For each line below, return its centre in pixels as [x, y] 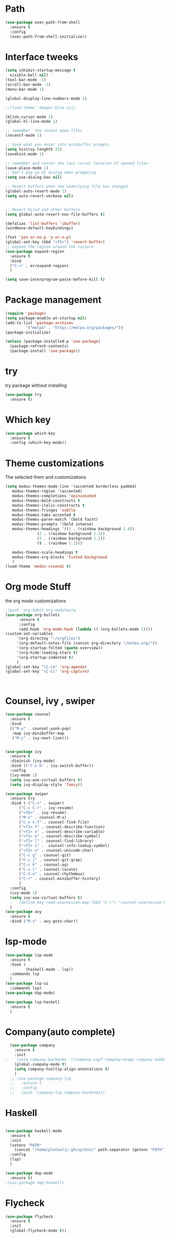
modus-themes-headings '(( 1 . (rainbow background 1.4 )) [73, 529]
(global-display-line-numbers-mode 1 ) [46, 99]
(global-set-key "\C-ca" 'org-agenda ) [46, 667]
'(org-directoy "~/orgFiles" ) [48, 639]
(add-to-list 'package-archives [39, 323]
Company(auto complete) [60, 1032]
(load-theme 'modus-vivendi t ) [38, 567]
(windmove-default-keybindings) [39, 228]
